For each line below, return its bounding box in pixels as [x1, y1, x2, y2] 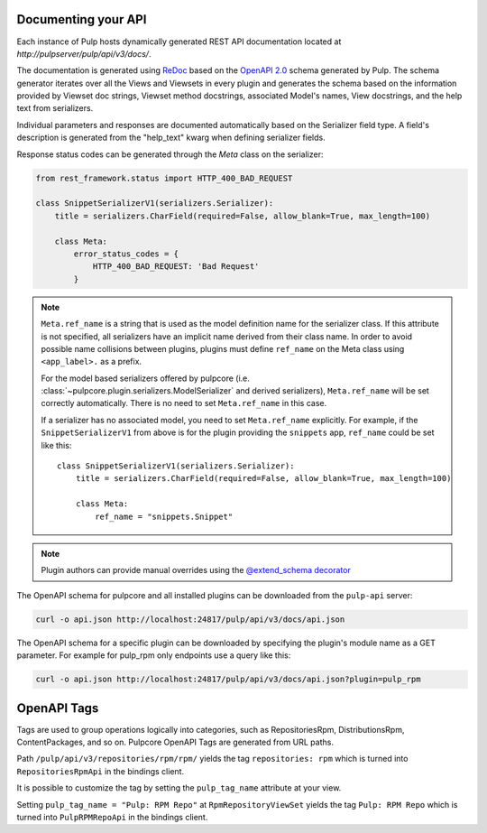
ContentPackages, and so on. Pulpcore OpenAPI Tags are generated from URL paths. [16, 736, 334, 747]
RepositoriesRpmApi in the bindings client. [16, 765, 185, 776]
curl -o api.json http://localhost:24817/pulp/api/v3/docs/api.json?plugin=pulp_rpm [35, 674, 421, 685]
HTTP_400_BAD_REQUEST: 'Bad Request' [92, 262, 260, 272]
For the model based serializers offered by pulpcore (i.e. [41, 373, 250, 384]
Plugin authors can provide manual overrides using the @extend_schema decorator [41, 565, 351, 576]
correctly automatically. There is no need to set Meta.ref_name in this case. [41, 398, 327, 409]
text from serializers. [16, 103, 94, 114]
